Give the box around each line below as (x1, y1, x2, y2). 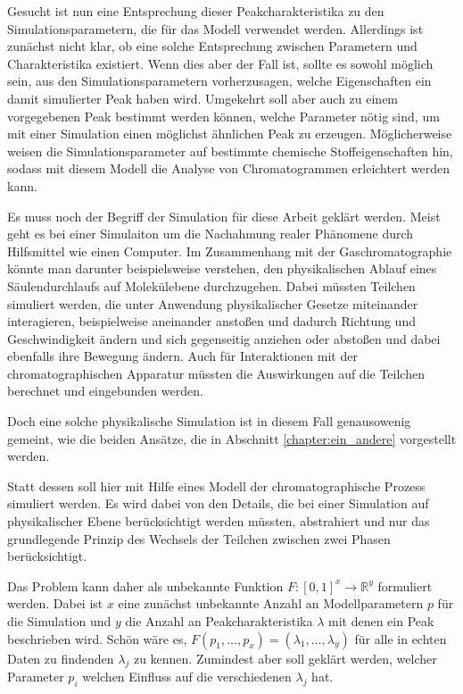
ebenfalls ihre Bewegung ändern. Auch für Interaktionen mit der (7, 347, 358, 365)
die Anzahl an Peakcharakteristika (125, 612, 313, 630)
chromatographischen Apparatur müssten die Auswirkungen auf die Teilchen (7, 364, 425, 382)
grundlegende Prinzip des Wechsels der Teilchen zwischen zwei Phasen (7, 529, 391, 548)
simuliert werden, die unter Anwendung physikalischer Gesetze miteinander (7, 294, 418, 313)
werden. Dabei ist (7, 594, 103, 613)
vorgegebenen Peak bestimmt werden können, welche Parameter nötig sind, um (7, 106, 440, 125)
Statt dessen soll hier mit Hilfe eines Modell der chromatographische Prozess (7, 476, 426, 495)
